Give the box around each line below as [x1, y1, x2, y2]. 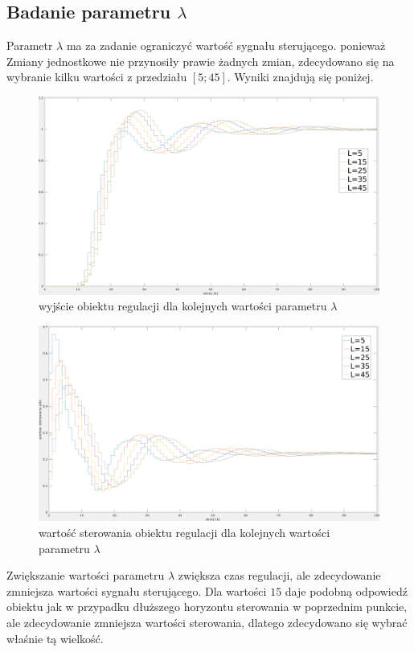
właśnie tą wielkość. [6, 629, 104, 646]
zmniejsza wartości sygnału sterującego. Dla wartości [6, 582, 267, 599]
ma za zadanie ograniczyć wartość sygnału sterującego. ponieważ [66, 37, 386, 54]
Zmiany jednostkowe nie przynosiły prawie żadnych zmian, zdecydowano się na [6, 52, 395, 69]
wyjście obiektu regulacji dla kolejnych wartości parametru [39, 297, 327, 314]
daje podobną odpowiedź [285, 582, 408, 599]
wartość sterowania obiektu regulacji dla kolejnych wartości [39, 524, 330, 541]
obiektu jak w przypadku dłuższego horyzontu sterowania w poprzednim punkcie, [6, 598, 408, 615]
